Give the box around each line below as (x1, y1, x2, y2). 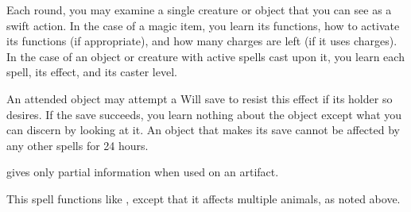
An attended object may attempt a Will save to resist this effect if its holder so (6, 90, 393, 106)
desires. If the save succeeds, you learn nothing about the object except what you (6, 106, 402, 122)
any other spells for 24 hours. (6, 137, 149, 153)
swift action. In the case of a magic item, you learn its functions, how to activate (6, 17, 400, 33)
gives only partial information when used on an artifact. (6, 164, 279, 180)
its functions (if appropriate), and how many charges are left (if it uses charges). (6, 33, 397, 49)
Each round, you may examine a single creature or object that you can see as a (6, 2, 392, 17)
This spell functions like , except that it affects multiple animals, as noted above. (6, 190, 401, 206)
